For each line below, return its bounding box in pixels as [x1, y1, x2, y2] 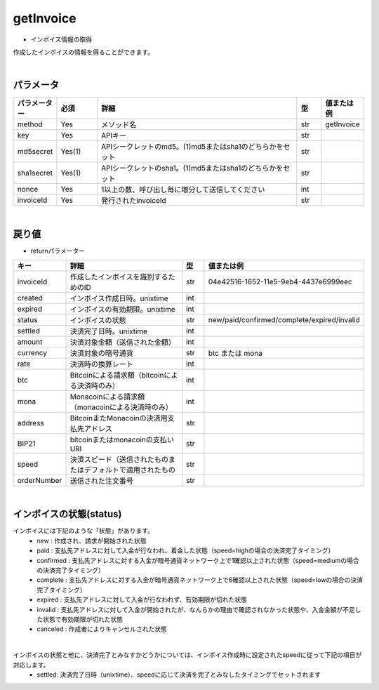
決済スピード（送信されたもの [69, 454, 168, 464]
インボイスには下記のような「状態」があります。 [13, 526, 154, 535]
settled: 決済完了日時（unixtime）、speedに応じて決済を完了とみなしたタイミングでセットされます [36, 670, 321, 679]
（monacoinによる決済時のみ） [69, 402, 173, 412]
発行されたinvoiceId [100, 196, 166, 206]
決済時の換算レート [69, 359, 133, 369]
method [17, 119, 44, 129]
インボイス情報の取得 [30, 35, 93, 44]
